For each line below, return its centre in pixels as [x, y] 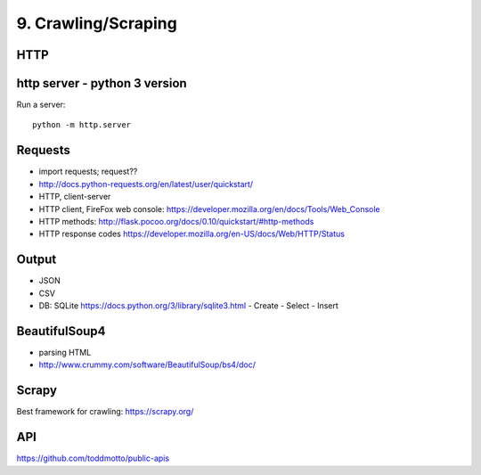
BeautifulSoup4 [61, 331]
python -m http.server [82, 125]
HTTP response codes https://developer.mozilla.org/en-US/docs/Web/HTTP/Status [192, 234]
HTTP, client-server [75, 197]
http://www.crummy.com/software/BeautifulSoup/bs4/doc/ [147, 364]
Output [37, 260]
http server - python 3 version [102, 83]
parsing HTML [65, 352]
